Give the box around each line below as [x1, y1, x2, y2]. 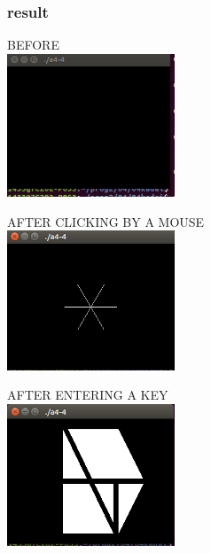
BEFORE [7, 35, 59, 54]
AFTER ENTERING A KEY [7, 386, 168, 404]
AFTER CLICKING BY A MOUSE [7, 212, 205, 230]
